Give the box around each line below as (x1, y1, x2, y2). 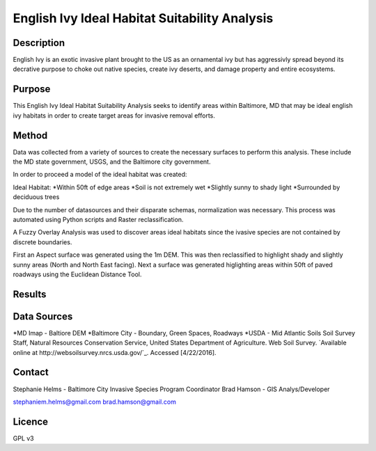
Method (13, 129, 48, 141)
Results (13, 288, 47, 300)
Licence (13, 416, 49, 427)
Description (13, 37, 65, 49)
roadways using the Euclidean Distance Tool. (13, 270, 142, 278)
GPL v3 (13, 434, 34, 442)
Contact (13, 366, 49, 379)
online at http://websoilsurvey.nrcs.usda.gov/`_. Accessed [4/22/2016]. (13, 348, 217, 356)
